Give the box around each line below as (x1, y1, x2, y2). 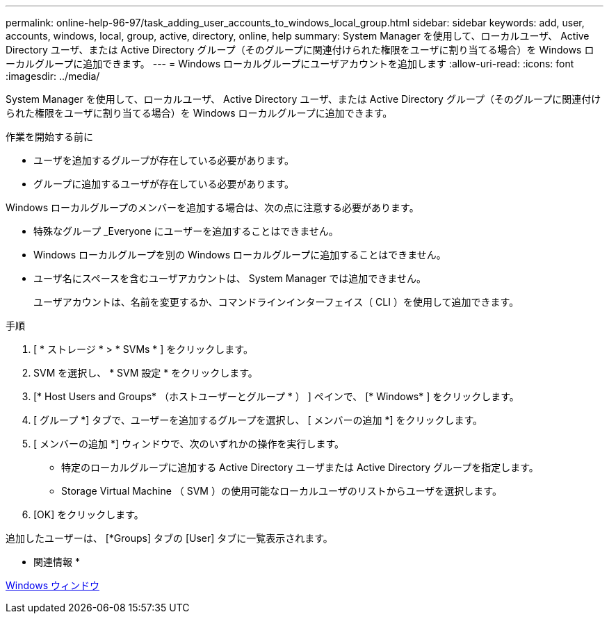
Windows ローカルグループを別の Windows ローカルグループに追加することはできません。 (33, 249, 446, 261)
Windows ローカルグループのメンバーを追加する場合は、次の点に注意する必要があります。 (6, 201, 419, 213)
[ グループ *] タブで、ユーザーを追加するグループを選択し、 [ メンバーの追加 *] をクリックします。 (33, 414, 483, 426)
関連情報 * (33, 556, 80, 568)
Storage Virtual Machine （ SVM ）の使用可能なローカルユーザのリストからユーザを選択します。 (61, 485, 502, 497)
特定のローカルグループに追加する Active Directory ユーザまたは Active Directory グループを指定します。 (61, 461, 539, 473)
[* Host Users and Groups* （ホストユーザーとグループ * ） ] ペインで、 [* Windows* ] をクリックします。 (33, 390, 519, 402)
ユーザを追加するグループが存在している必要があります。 (33, 154, 295, 166)
